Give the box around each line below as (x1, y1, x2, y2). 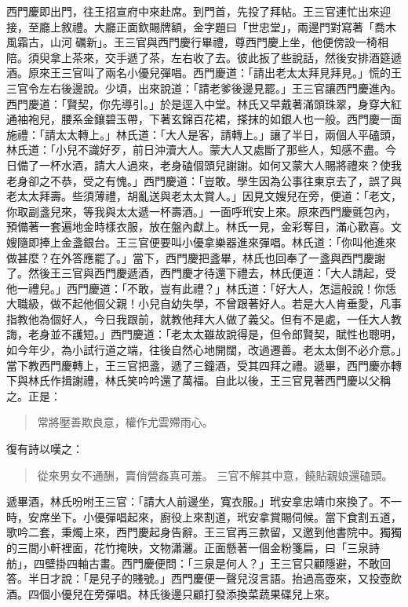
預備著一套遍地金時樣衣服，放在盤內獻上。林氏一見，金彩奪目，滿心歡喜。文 (6, 218, 402, 235)
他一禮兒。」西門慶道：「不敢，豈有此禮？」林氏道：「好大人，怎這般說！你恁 (6, 280, 396, 296)
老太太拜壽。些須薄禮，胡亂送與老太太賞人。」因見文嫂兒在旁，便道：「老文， (6, 188, 402, 204)
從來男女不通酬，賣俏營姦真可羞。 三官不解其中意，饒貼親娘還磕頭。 (37, 466, 393, 483)
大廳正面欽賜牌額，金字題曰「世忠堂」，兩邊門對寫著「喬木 (93, 18, 396, 35)
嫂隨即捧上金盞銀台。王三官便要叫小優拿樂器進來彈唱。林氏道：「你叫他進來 (6, 233, 396, 250)
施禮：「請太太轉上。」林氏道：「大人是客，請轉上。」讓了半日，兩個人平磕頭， (6, 126, 402, 142)
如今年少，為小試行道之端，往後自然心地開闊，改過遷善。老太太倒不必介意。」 (6, 342, 402, 358)
